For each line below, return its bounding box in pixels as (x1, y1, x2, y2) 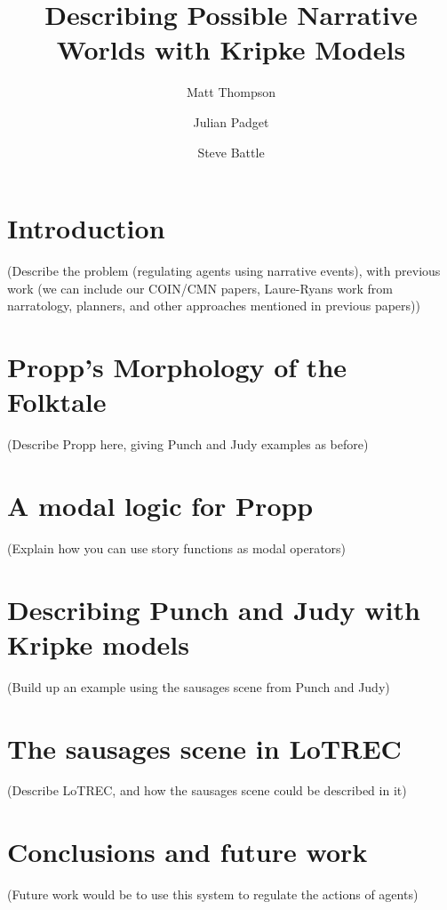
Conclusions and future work (7, 833, 368, 870)
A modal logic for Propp (7, 487, 314, 523)
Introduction (7, 210, 165, 246)
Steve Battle (197, 142, 265, 161)
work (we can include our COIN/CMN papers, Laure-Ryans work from (7, 278, 393, 297)
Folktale (7, 383, 107, 420)
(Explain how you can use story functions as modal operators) (7, 538, 347, 557)
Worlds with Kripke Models (56, 31, 406, 68)
